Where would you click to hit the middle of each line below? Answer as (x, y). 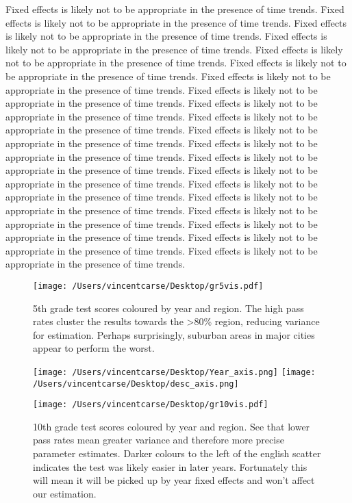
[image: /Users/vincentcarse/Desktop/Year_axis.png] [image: (174, 372)
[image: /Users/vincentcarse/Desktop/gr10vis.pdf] (151, 405)
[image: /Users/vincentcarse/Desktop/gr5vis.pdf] (148, 286)
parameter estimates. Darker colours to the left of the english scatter (177, 453)
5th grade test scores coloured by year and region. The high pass (168, 308)
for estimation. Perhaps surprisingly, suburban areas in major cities (174, 334)
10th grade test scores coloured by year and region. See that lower (172, 426)
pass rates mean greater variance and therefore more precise (159, 440)
